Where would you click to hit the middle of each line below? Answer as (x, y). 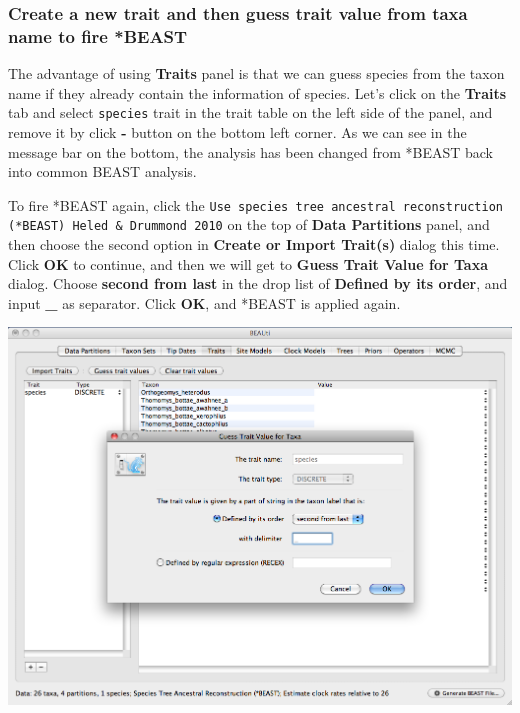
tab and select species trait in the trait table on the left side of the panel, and (250, 112)
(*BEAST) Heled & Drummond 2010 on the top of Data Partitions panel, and (249, 224)
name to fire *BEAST (98, 35)
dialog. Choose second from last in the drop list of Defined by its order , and (258, 283)
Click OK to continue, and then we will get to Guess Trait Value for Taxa (248, 263)
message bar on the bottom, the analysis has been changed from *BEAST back (250, 151)
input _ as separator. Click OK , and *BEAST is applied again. (204, 302)
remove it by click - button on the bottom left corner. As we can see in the (237, 131)
